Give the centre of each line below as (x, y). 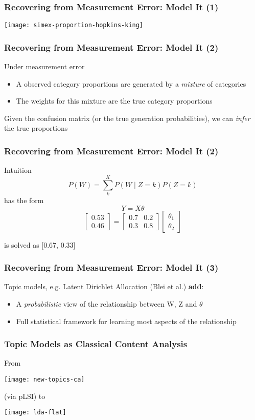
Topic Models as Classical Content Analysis (96, 344)
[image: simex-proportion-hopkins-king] (74, 25)
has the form (24, 200)
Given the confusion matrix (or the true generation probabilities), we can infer (127, 118)
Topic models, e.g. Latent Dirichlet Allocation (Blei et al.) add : (104, 286)
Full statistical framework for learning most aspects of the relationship (126, 321)
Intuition (18, 170)
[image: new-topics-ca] (44, 379)
